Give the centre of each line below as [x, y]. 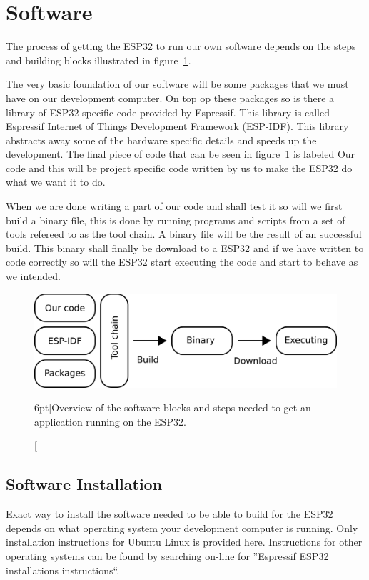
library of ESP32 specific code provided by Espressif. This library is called [168, 112]
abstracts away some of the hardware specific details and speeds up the [161, 140]
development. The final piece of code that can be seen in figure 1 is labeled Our [181, 154]
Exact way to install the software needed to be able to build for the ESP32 [170, 514]
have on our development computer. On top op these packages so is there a [170, 97]
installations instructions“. [63, 570]
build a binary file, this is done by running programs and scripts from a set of [176, 220]
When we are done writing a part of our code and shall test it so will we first [174, 206]
